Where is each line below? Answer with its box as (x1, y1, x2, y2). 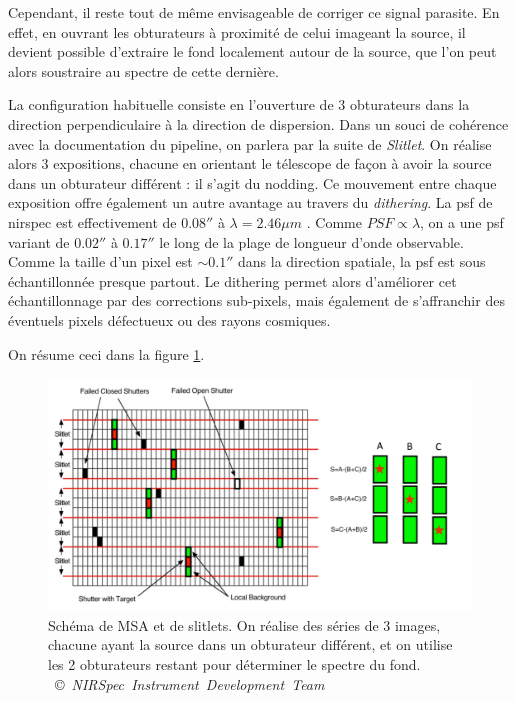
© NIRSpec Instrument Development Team (55, 673, 325, 694)
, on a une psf (420, 211, 504, 232)
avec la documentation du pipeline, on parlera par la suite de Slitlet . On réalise (8, 133, 492, 154)
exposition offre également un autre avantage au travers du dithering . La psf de (8, 192, 493, 213)
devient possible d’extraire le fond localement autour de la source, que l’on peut (8, 41, 497, 62)
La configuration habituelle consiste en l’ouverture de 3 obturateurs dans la (8, 94, 470, 115)
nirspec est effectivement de (8, 211, 177, 232)
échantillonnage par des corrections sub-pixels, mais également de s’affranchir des (8, 290, 505, 311)
